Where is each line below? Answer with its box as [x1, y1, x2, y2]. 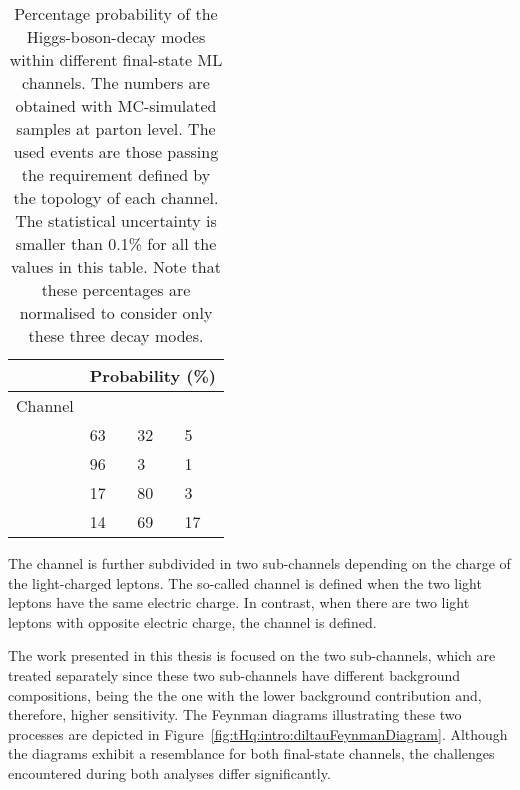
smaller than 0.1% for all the [15, 232, 217, 255]
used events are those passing [13, 140, 219, 163]
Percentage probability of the [14, 2, 218, 25]
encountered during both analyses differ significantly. [8, 762, 331, 783]
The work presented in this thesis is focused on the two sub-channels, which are [8, 645, 496, 666]
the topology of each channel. [13, 186, 219, 209]
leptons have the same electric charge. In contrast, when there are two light [8, 592, 470, 613]
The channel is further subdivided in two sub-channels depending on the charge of [8, 553, 511, 573]
